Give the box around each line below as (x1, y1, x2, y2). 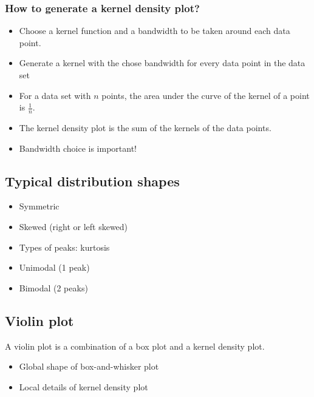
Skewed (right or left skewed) (19, 220, 128, 232)
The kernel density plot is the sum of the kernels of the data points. (19, 121, 271, 134)
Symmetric (19, 200, 60, 212)
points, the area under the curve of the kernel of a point (101, 89, 310, 101)
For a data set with (19, 89, 91, 101)
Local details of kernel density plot (19, 380, 148, 393)
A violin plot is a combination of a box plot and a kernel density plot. (5, 339, 265, 352)
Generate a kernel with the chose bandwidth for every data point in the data (19, 56, 305, 69)
